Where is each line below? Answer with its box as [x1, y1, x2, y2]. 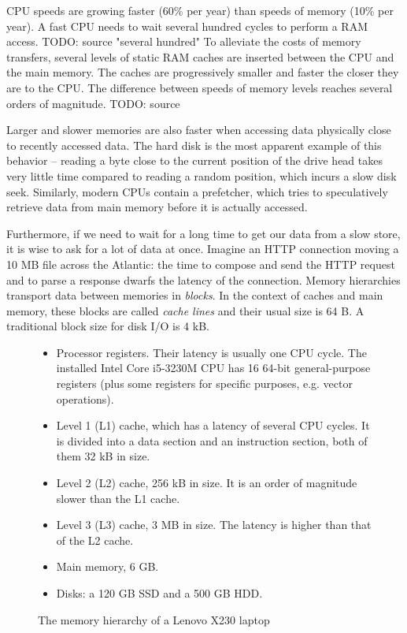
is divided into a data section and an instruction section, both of [56, 432, 368, 449]
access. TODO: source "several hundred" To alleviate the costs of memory [6, 33, 361, 50]
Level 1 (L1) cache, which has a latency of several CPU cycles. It [56, 417, 370, 434]
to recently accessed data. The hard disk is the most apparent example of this [6, 136, 382, 153]
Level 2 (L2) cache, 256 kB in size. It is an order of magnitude [56, 475, 357, 491]
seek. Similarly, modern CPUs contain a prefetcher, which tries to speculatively [6, 183, 388, 199]
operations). [56, 390, 114, 407]
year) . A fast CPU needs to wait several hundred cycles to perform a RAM [6, 17, 368, 34]
